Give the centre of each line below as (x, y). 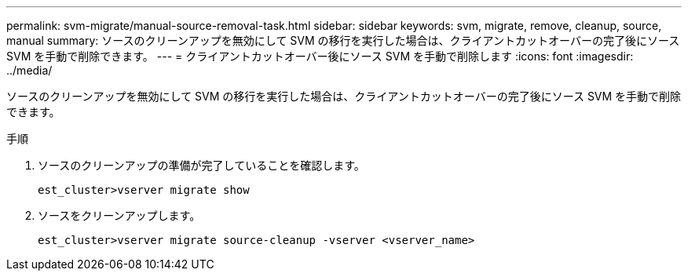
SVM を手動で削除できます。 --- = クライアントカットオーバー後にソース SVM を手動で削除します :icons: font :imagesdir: (320, 56)
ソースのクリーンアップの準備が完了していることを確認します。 (201, 165)
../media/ (29, 70)
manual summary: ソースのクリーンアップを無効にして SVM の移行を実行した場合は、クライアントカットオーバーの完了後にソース (343, 40)
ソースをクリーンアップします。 (119, 215)
